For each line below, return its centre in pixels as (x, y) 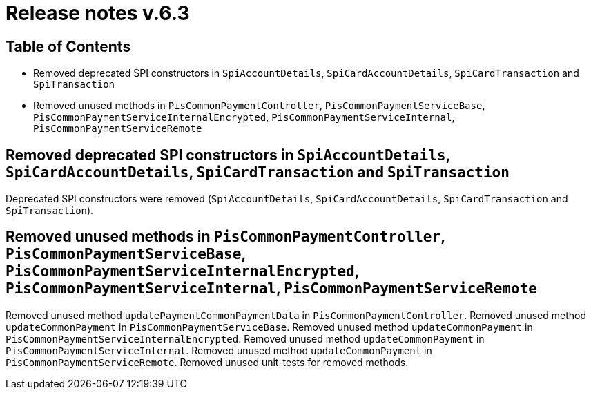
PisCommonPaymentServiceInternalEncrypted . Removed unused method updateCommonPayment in (245, 338)
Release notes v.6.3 (98, 13)
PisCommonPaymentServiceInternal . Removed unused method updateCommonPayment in (219, 350)
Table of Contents (68, 46)
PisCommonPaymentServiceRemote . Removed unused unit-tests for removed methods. (207, 362)
